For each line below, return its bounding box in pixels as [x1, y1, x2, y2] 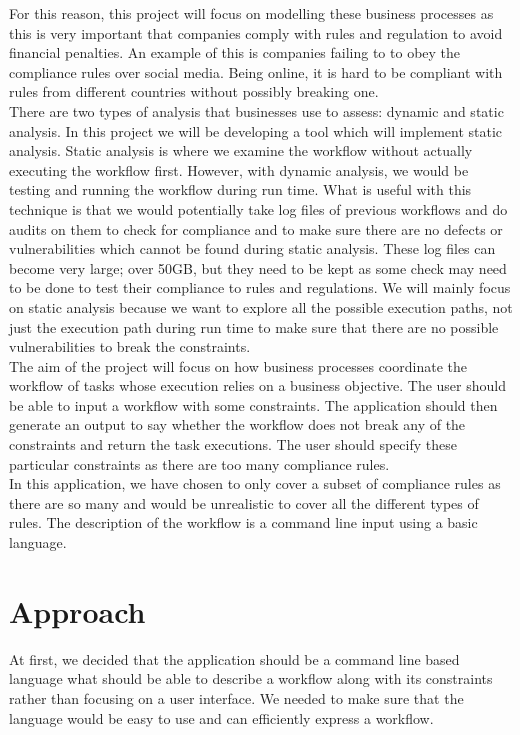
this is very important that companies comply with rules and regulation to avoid [9, 22, 503, 43]
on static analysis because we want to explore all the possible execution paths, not [9, 296, 513, 317]
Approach [9, 590, 146, 631]
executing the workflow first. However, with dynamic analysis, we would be [9, 159, 469, 180]
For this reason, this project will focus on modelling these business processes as [9, 3, 494, 23]
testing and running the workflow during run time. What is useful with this [9, 179, 472, 200]
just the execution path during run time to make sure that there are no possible [9, 316, 499, 337]
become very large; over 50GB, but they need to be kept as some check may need [9, 257, 507, 278]
